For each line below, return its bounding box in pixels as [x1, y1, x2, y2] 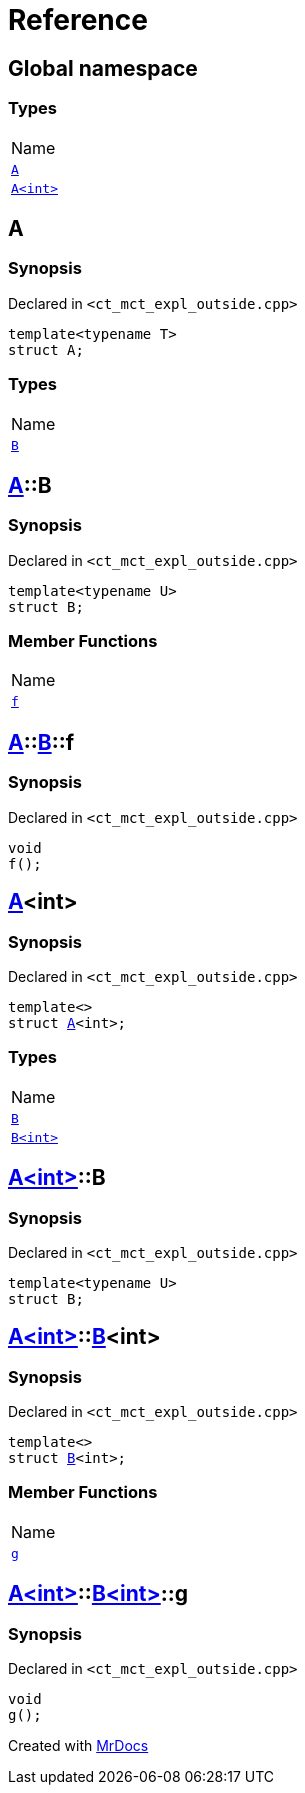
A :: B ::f [8, 729, 75, 755]
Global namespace [8, 55, 198, 81]
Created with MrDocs [8, 1737, 149, 1755]
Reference [8, 3, 148, 37]
